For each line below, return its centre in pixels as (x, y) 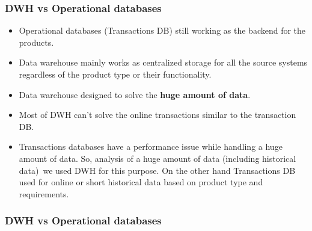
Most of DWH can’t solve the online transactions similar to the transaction (158, 115)
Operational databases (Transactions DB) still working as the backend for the (162, 30)
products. (36, 42)
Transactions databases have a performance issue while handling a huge (151, 146)
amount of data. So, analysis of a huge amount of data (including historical (158, 158)
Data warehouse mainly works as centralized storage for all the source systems (163, 62)
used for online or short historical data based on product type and (141, 182)
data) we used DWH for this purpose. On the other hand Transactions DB (157, 170)
